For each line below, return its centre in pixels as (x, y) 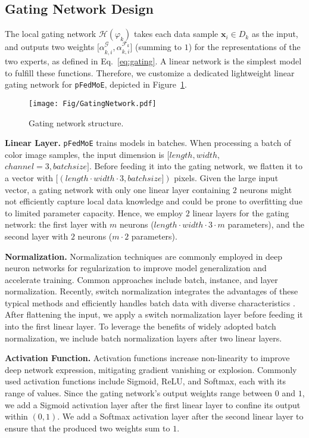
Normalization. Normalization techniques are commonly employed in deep (144, 256)
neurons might (266, 189)
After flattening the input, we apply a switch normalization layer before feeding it (154, 314)
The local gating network (51, 34)
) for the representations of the (244, 47)
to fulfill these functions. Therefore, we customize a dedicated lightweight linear (150, 72)
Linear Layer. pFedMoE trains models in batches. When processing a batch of (148, 143)
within (16, 416)
